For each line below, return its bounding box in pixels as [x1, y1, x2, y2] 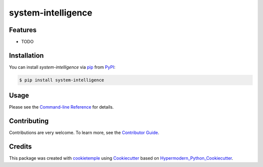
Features [9, 26, 37, 34]
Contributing [9, 117, 49, 125]
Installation [9, 51, 44, 59]
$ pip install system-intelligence [19, 77, 104, 83]
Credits [9, 143, 32, 151]
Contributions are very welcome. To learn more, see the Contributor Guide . [9, 130, 159, 136]
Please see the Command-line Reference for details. [9, 104, 114, 110]
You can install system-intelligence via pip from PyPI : [9, 64, 115, 70]
